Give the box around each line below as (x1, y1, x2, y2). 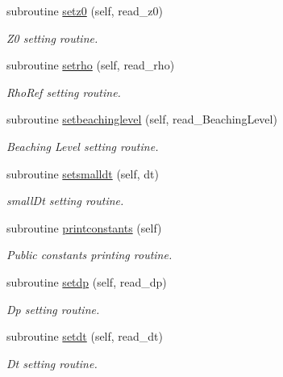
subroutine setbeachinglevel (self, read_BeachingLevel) (6, 111, 277, 128)
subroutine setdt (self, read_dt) (6, 328, 164, 345)
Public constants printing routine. (6, 246, 173, 263)
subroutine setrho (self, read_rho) (6, 57, 175, 73)
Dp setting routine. (6, 300, 100, 317)
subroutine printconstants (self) (6, 219, 162, 236)
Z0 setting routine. (6, 29, 98, 46)
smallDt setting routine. (6, 192, 124, 209)
